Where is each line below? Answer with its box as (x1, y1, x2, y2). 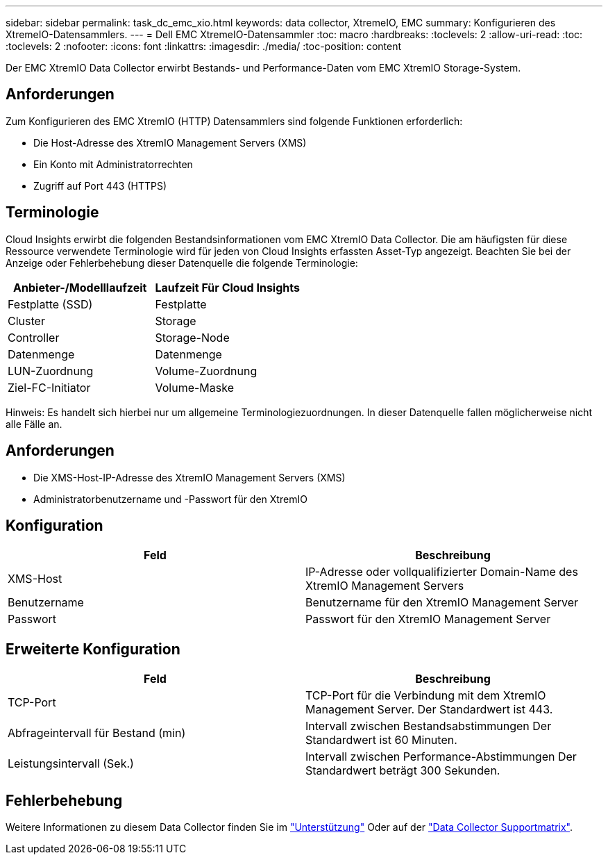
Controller (8, 330, 60, 345)
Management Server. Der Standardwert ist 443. (305, 702, 553, 717)
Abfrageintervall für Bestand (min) (8, 726, 186, 741)
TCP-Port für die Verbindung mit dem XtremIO (305, 688, 546, 703)
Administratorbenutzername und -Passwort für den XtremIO (33, 493, 307, 505)
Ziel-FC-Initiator (8, 380, 91, 395)
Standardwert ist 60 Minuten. (305, 733, 457, 747)
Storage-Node (155, 330, 230, 345)
